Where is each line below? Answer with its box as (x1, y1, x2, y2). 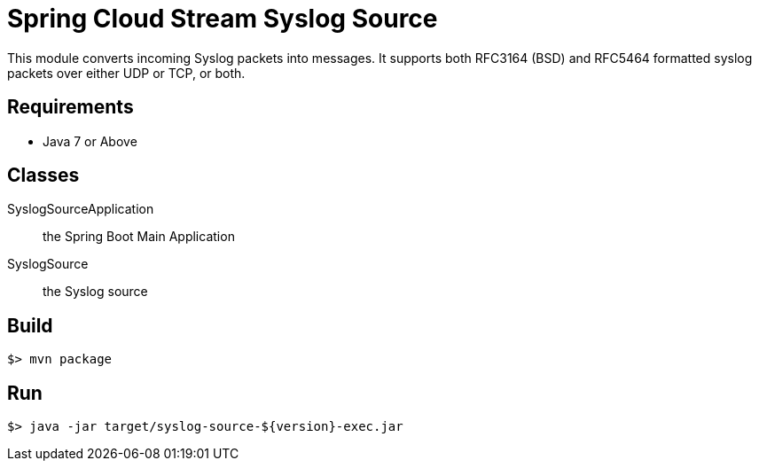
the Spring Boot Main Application (43, 229, 235, 245)
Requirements (7, 96, 134, 119)
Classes (7, 164, 80, 187)
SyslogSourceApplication (7, 201, 154, 217)
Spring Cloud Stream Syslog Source (7, 4, 438, 34)
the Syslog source (43, 284, 148, 300)
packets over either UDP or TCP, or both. (7, 65, 246, 81)
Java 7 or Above (43, 133, 137, 149)
